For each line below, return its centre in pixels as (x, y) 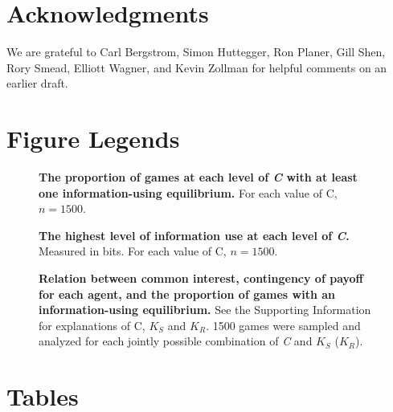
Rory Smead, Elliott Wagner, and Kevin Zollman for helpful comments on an (197, 67)
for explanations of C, (92, 325)
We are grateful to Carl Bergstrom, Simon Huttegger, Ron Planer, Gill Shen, (196, 52)
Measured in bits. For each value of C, (133, 251)
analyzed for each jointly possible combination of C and (176, 341)
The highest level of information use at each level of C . (194, 235)
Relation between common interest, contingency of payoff (201, 278)
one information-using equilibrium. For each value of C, (188, 192)
